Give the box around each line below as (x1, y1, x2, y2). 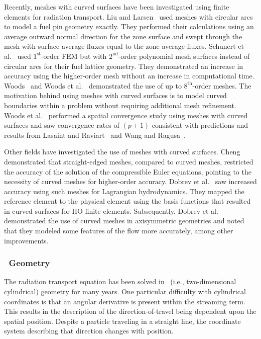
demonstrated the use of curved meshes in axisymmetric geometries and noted (4, 215, 244, 226)
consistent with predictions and (152, 120, 248, 130)
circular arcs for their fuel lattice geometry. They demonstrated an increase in (4, 60, 243, 71)
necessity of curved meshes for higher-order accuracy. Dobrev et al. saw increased (4, 176, 257, 187)
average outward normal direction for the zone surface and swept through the (4, 31, 242, 41)
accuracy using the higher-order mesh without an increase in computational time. (4, 70, 254, 81)
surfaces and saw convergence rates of (4, 120, 119, 130)
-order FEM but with (41, 50, 107, 61)
